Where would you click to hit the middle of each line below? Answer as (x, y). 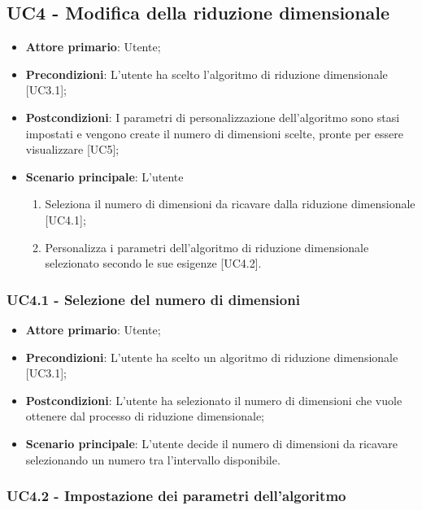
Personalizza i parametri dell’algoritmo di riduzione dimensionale (207, 247)
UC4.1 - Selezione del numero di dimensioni (153, 299)
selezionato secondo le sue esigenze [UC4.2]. (153, 263)
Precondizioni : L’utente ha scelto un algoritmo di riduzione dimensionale (212, 357)
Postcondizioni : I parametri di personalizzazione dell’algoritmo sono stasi (213, 117)
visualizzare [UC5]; (72, 149)
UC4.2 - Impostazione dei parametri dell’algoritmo (176, 496)
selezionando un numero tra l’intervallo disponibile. (153, 459)
